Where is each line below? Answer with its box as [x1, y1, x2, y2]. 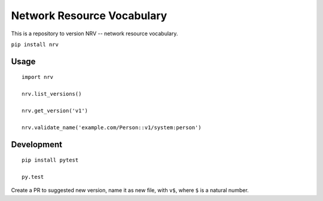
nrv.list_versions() [22, 90, 82, 98]
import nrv [22, 74, 54, 81]
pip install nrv [11, 41, 59, 48]
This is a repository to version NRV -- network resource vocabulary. [11, 30, 178, 37]
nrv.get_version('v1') [22, 107, 89, 114]
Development [11, 139, 63, 150]
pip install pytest [22, 157, 79, 164]
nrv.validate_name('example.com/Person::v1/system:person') [22, 124, 202, 131]
